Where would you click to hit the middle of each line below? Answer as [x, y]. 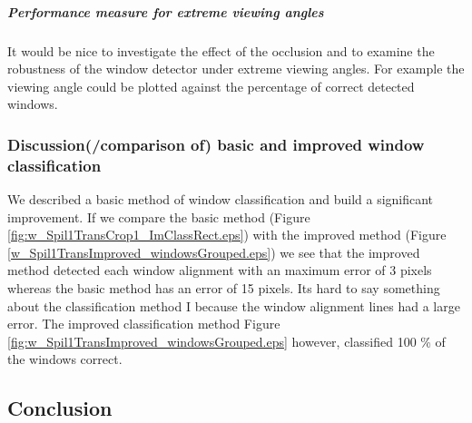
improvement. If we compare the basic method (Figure [159, 216]
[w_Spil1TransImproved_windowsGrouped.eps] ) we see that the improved [214, 252]
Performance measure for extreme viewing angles [166, 11]
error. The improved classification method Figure [144, 324]
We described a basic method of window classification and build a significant [221, 199]
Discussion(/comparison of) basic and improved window [216, 144]
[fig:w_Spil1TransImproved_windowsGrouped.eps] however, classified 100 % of [226, 341]
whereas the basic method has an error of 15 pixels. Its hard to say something [224, 288]
